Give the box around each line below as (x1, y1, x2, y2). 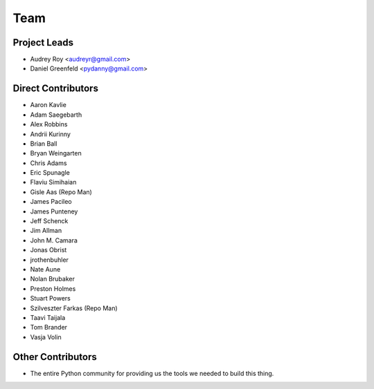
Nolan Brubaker (30, 275, 75, 283)
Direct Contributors (12, 83, 98, 95)
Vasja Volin (30, 332, 62, 341)
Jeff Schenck (30, 217, 69, 225)
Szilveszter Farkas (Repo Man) (30, 304, 118, 312)
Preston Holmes (30, 284, 76, 293)
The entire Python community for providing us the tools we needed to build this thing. (30, 369, 274, 377)
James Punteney (30, 207, 78, 216)
